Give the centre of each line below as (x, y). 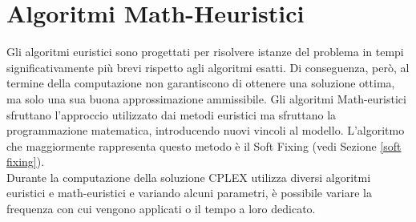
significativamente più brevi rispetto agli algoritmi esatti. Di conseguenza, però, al (208, 67)
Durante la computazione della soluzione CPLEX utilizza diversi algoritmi (189, 177)
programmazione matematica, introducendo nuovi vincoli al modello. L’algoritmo (206, 130)
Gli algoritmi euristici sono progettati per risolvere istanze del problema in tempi (205, 52)
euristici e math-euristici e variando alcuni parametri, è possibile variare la (189, 193)
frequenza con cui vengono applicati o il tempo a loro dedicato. (161, 209)
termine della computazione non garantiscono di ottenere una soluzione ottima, (201, 83)
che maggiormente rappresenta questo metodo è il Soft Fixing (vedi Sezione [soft (204, 145)
